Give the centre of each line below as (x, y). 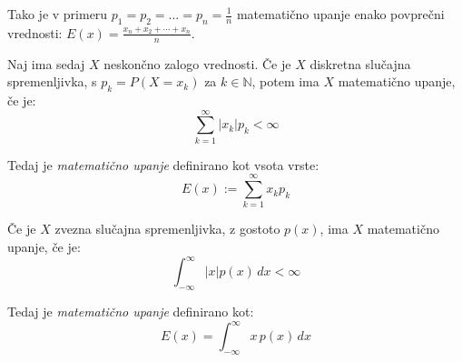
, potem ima (285, 81)
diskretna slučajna (360, 63)
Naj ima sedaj (46, 63)
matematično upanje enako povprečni (340, 14)
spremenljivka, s (52, 81)
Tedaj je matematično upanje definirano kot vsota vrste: (163, 164)
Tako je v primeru (58, 14)
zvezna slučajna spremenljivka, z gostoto (167, 229)
